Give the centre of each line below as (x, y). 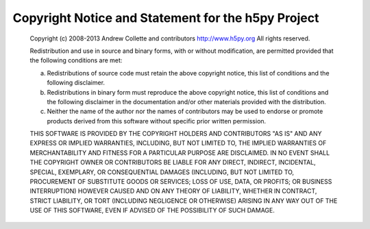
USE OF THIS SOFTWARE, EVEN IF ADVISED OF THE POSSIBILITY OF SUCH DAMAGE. (152, 210)
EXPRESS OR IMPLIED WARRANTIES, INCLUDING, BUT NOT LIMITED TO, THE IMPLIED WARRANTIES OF (178, 143)
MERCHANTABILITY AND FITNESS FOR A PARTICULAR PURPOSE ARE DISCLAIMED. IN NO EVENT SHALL (180, 153)
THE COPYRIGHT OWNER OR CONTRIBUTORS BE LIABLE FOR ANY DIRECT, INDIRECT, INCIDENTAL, (173, 162)
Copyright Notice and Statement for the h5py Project (166, 18)
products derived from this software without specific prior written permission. (157, 121)
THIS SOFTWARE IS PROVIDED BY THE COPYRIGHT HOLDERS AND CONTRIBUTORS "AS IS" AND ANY (176, 134)
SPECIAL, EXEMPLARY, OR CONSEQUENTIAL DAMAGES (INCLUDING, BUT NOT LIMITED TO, (162, 172)
